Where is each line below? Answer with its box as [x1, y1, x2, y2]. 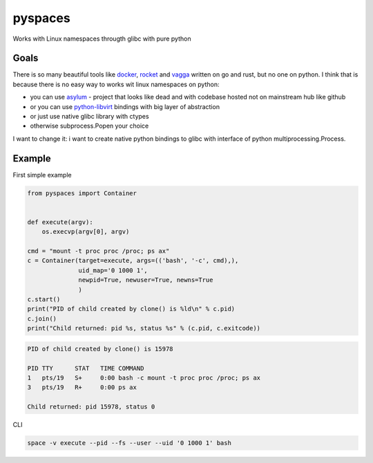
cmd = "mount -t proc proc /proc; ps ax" [27, 247, 170, 255]
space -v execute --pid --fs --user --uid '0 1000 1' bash [27, 439, 231, 447]
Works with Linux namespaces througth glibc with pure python [12, 35, 191, 43]
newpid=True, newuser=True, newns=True [78, 276, 213, 284]
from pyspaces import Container [27, 189, 137, 197]
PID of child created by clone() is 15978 [27, 345, 173, 353]
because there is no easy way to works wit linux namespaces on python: [12, 80, 220, 88]
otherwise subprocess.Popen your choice [30, 121, 149, 130]
